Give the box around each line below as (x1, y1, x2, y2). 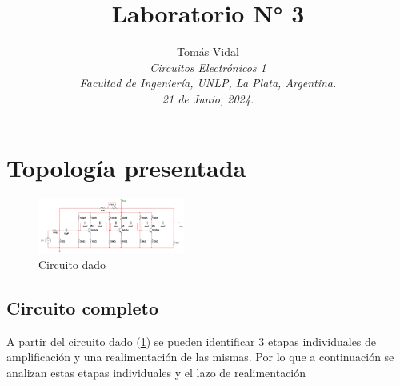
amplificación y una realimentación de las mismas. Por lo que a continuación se (6, 348, 394, 365)
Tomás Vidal (177, 43, 239, 60)
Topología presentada (6, 151, 246, 183)
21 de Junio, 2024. (162, 90, 254, 107)
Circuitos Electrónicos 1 (150, 58, 266, 75)
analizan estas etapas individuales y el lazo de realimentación (6, 364, 306, 380)
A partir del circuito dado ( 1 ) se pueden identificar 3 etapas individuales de (6, 332, 377, 349)
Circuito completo (6, 295, 159, 320)
